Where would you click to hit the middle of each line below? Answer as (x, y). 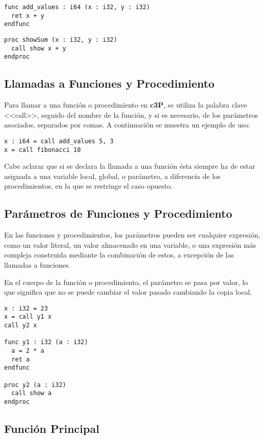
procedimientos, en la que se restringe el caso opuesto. (88, 186)
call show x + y (39, 48)
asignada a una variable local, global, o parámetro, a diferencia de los (112, 176)
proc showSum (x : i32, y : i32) (61, 40)
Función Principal (52, 429)
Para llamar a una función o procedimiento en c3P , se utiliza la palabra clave (126, 105)
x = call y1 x (28, 317)
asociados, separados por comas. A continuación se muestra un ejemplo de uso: (127, 125)
